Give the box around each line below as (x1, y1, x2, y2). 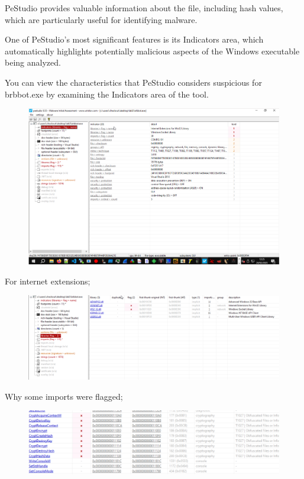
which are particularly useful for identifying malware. (5, 13, 198, 25)
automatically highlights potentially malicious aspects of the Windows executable (5, 44, 300, 57)
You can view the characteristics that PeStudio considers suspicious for (5, 76, 262, 88)
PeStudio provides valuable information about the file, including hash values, (5, 2, 283, 14)
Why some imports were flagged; (5, 390, 123, 402)
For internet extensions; (5, 274, 90, 287)
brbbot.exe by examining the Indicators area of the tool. (5, 88, 209, 100)
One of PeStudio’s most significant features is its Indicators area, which (5, 33, 264, 46)
